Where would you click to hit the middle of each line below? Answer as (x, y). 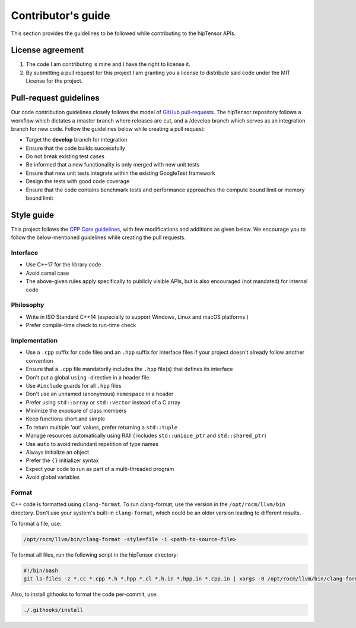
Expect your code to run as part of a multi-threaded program (100, 469)
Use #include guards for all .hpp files (74, 385)
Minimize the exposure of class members (76, 411)
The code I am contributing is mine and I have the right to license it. (108, 64)
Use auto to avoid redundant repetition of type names (92, 444)
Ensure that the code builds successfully (76, 148)
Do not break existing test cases (65, 156)
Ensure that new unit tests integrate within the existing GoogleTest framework (120, 173)
